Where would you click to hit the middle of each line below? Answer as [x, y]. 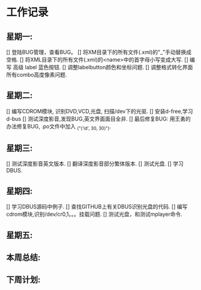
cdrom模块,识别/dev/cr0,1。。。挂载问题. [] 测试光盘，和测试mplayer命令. [94, 214]
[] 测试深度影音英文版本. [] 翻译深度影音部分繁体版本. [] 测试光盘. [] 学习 [95, 164]
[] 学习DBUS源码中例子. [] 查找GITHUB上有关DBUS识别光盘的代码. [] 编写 [97, 207]
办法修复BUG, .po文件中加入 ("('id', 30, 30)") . [58, 127]
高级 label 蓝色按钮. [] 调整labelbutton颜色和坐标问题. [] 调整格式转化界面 [103, 67]
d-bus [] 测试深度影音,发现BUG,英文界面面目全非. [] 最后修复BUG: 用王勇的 [98, 119]
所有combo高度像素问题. [37, 75]
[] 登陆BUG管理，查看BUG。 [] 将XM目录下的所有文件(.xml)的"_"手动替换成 [99, 52]
